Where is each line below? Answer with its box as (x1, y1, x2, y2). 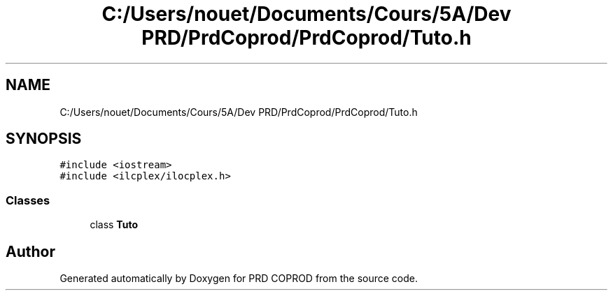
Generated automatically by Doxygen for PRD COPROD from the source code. (59, 272, 418, 285)
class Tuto (90, 219, 138, 231)
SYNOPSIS (6, 130, 82, 148)
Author (6, 242, 55, 260)
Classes (6, 193, 50, 207)
